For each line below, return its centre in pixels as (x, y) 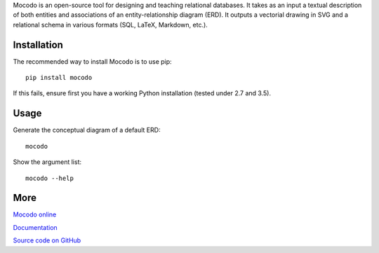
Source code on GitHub (47, 240)
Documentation (35, 227)
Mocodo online (35, 214)
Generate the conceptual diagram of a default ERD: (87, 130)
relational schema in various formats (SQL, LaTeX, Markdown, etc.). (111, 25)
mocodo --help (49, 178)
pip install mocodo (59, 78)
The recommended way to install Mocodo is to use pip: (92, 61)
